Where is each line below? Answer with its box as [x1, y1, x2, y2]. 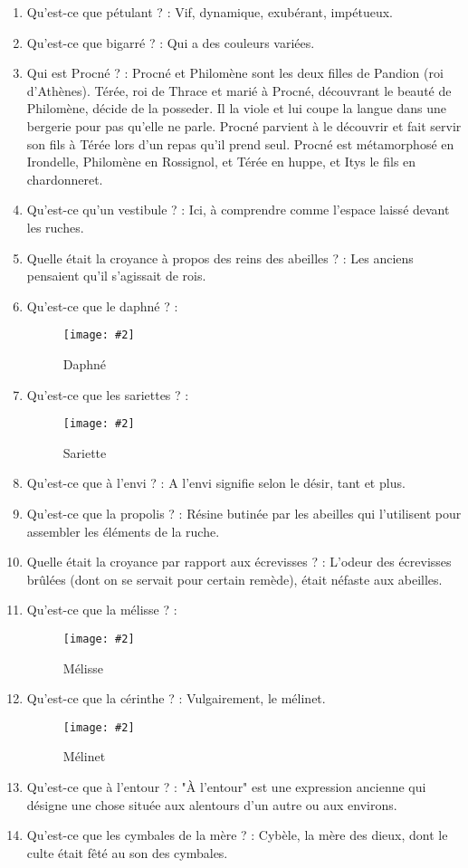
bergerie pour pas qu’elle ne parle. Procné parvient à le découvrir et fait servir [26, 116, 462, 135]
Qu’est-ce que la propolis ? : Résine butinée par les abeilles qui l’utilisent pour [26, 504, 462, 522]
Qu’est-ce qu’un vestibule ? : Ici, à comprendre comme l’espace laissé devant [26, 200, 450, 219]
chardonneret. [26, 169, 103, 188]
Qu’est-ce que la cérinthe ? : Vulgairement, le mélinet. [26, 689, 326, 708]
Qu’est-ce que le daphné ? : [26, 296, 178, 315]
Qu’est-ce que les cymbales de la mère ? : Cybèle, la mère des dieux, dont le [26, 825, 448, 844]
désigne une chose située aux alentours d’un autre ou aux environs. [26, 795, 397, 814]
